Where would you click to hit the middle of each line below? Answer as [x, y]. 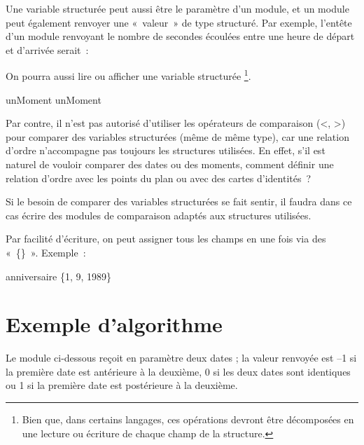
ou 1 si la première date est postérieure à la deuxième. [122, 385]
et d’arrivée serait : [47, 49]
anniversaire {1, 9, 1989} [59, 276]
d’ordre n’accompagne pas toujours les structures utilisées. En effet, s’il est [166, 150]
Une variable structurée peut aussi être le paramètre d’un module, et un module [177, 8]
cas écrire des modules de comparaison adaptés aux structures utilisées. [159, 215]
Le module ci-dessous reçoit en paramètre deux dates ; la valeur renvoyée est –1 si [181, 358]
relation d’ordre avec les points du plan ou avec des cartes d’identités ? [159, 178]
